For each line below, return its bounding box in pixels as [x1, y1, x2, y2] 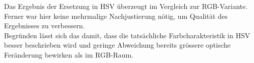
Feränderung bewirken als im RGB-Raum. [4, 49, 134, 60]
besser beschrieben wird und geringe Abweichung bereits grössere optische [4, 40, 231, 50]
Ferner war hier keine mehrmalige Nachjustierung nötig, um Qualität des [4, 10, 228, 21]
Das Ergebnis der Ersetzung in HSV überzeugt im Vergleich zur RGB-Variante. [4, 1, 248, 11]
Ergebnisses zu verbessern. [4, 20, 85, 31]
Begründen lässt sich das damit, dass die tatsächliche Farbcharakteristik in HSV [4, 30, 250, 40]
